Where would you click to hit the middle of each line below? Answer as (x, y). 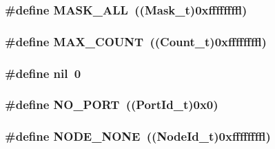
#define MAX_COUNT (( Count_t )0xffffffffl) (136, 41)
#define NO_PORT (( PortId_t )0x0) (112, 105)
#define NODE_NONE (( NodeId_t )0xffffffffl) (138, 136)
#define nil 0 (43, 73)
